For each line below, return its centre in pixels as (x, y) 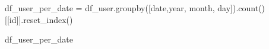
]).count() (248, 8)
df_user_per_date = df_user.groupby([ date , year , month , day (118, 8)
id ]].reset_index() (41, 19)
